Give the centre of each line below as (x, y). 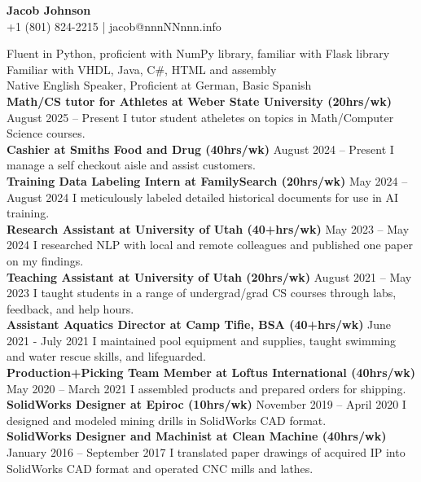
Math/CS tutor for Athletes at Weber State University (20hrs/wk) (199, 101)
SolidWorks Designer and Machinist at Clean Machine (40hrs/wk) (197, 436)
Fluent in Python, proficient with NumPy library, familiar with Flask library (198, 53)
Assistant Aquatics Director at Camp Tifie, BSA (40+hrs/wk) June (199, 324)
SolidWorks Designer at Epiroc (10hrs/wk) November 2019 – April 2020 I (206, 404)
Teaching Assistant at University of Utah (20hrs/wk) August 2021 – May (209, 276)
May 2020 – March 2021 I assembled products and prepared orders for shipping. (206, 388)
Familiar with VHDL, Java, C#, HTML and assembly (142, 69)
